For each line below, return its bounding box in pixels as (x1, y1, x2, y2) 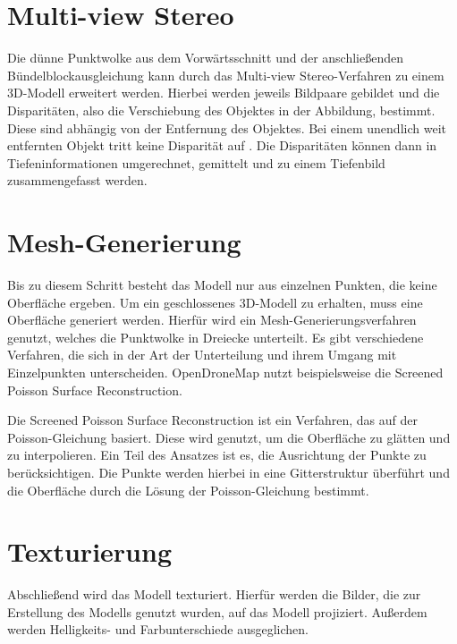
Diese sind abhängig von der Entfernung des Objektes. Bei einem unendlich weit (7, 118, 446, 137)
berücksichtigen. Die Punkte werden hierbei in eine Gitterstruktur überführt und (7, 462, 450, 481)
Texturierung (7, 533, 172, 570)
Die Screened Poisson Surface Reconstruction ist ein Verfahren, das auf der (7, 411, 418, 429)
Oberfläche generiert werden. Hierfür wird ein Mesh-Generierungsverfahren (7, 310, 417, 329)
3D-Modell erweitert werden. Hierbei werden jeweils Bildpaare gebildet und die (7, 83, 440, 102)
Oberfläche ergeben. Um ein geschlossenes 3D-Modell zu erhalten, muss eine (7, 292, 423, 311)
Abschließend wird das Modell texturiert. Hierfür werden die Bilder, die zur (7, 585, 421, 604)
